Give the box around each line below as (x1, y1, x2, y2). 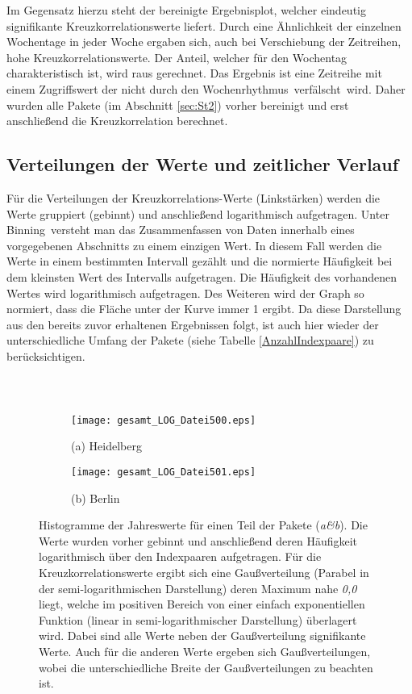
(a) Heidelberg (71, 437, 142, 454)
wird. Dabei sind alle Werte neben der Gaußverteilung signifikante (39, 627, 366, 644)
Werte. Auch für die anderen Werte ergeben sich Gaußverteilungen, (39, 643, 371, 660)
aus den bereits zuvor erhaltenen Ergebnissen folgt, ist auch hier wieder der (6, 316, 379, 332)
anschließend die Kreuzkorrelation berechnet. (6, 112, 228, 129)
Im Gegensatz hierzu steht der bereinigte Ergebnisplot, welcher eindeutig (6, 2, 366, 18)
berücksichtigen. (6, 347, 85, 364)
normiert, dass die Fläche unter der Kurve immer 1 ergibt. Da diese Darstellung (6, 300, 402, 317)
